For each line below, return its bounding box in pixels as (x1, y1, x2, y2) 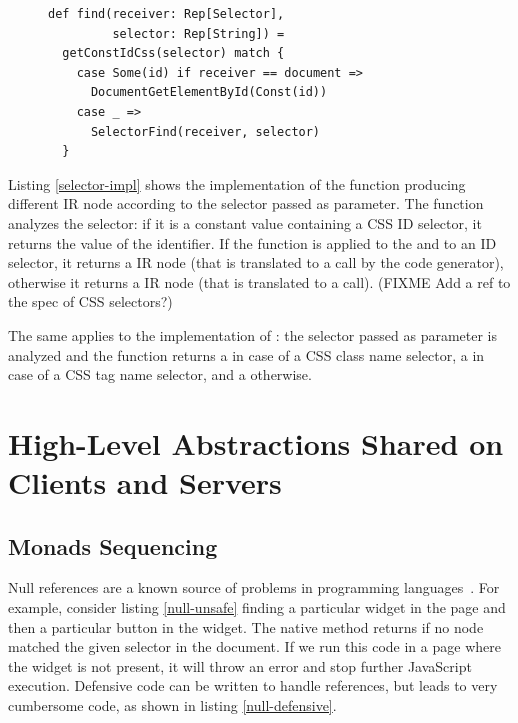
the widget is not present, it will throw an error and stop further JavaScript (8, 655, 472, 676)
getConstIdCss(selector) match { (62, 46, 285, 61)
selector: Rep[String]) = (112, 26, 285, 41)
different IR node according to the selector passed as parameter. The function (8, 193, 484, 214)
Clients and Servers (8, 462, 282, 503)
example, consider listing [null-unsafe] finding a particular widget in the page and (8, 597, 506, 618)
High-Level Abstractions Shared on (8, 422, 504, 463)
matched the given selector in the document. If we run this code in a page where (8, 636, 501, 657)
